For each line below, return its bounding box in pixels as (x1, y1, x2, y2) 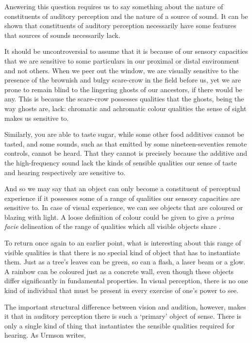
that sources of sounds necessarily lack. (4, 30, 120, 40)
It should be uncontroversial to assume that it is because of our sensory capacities (4, 46, 248, 56)
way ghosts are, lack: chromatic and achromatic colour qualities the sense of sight (4, 103, 247, 113)
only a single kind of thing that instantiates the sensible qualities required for (4, 320, 235, 330)
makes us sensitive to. (4, 113, 69, 123)
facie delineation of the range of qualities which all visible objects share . (4, 221, 221, 231)
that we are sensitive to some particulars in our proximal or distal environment (4, 55, 239, 65)
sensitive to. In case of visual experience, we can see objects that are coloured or (4, 202, 243, 212)
